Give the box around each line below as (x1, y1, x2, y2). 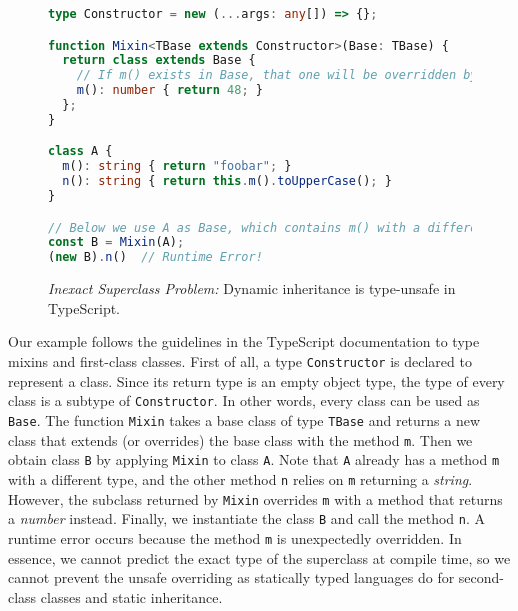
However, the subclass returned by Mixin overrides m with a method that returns (8, 488, 503, 509)
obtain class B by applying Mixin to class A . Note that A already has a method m (8, 449, 500, 470)
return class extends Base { (62, 53, 256, 68)
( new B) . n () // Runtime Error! (48, 250, 263, 265)
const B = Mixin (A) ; (48, 235, 185, 250)
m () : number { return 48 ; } (76, 83, 263, 98)
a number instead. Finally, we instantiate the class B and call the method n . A (8, 508, 486, 529)
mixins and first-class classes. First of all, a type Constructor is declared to (8, 351, 472, 371)
